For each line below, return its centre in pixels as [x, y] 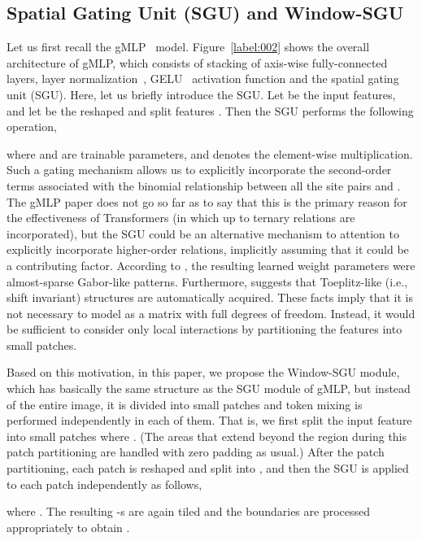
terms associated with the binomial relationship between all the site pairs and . [204, 185]
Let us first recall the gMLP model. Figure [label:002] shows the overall [188, 47]
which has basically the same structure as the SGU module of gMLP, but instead [209, 388]
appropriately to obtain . [68, 527]
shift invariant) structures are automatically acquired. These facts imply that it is [210, 297]
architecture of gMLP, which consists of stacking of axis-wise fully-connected [197, 62]
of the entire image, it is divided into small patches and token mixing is [185, 404]
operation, [32, 127]
